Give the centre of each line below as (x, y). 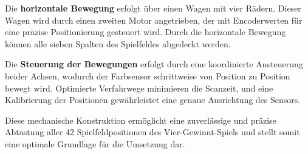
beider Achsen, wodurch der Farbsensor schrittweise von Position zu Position (148, 75)
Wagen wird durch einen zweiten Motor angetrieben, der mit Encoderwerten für (154, 20)
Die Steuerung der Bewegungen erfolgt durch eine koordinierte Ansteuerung (154, 64)
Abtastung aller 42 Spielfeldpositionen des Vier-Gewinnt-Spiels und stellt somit (152, 132)
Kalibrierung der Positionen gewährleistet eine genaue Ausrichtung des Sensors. (153, 100)
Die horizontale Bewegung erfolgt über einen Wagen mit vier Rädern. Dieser (153, 8)
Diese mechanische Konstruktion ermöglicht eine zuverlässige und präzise (141, 120)
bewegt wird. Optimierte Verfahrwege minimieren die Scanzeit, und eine (139, 88)
